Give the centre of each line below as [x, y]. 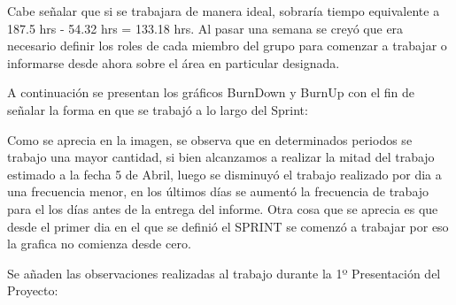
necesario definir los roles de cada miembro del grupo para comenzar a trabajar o [227, 46]
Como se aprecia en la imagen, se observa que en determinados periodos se [210, 139]
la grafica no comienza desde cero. [99, 244]
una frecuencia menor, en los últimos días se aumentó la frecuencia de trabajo [218, 191]
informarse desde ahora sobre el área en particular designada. [174, 62]
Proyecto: [33, 290]
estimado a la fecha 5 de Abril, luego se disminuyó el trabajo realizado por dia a [224, 174]
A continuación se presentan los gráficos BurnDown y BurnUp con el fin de [211, 92]
